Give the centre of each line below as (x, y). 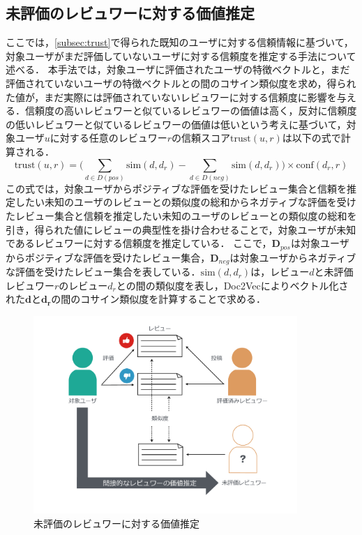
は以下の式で (311, 138)
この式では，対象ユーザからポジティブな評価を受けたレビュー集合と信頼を (176, 188)
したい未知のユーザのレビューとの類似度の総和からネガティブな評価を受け (186, 202)
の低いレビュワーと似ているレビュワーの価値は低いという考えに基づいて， (176, 124)
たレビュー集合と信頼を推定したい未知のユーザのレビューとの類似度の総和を (181, 216)
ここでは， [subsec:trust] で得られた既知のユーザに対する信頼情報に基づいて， (180, 42)
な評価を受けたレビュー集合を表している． (103, 272)
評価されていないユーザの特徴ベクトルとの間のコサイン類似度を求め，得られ (181, 83)
